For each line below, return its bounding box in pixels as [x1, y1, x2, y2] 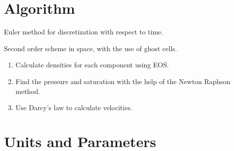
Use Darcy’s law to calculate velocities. [15, 102, 132, 113]
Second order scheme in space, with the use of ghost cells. [4, 43, 177, 53]
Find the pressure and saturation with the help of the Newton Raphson [15, 76, 231, 86]
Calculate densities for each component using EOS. [15, 60, 169, 70]
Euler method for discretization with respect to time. [4, 27, 163, 37]
